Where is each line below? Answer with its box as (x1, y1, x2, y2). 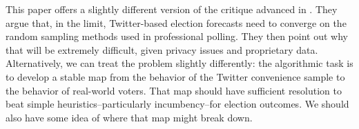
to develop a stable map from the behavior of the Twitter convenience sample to (6, 69, 345, 83)
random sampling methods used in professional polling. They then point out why (6, 29, 348, 43)
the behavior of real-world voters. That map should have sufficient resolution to (6, 83, 342, 97)
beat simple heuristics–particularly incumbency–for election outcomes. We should (6, 97, 349, 111)
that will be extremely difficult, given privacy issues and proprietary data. (6, 42, 318, 57)
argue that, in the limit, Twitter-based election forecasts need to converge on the (6, 15, 347, 30)
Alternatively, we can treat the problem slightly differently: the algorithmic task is (6, 56, 353, 70)
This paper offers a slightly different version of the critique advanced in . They (6, 2, 338, 16)
